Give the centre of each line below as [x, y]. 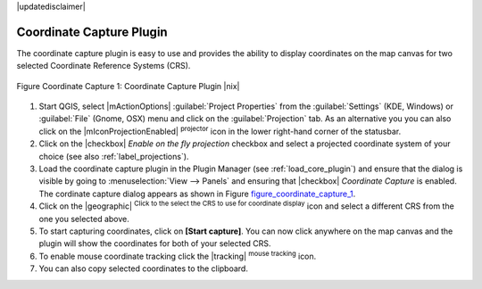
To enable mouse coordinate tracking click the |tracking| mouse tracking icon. [178, 256]
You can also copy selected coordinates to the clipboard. [144, 268]
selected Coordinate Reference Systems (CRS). [104, 66]
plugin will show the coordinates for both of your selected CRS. [155, 244]
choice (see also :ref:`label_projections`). [114, 156]
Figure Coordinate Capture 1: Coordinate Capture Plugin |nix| [128, 86]
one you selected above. [84, 219]
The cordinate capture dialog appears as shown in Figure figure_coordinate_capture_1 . [197, 194]
